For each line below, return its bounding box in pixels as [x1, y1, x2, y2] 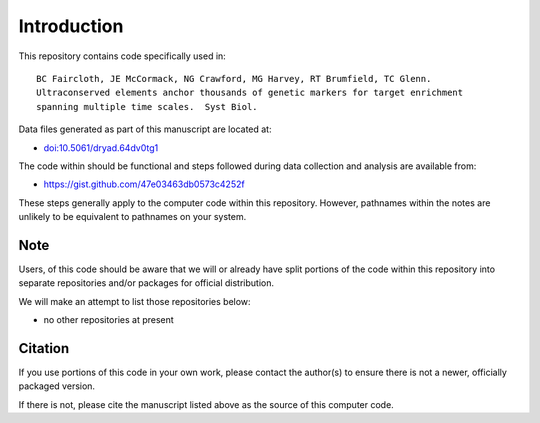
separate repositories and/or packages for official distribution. [18, 277, 275, 289]
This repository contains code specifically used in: [18, 50, 227, 62]
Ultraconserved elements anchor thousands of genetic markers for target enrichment [36, 87, 464, 99]
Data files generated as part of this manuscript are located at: [18, 123, 272, 135]
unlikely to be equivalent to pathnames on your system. [18, 211, 247, 223]
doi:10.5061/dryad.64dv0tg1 [43, 141, 159, 154]
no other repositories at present [43, 314, 174, 326]
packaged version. [18, 380, 95, 392]
